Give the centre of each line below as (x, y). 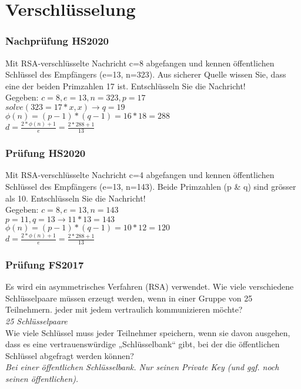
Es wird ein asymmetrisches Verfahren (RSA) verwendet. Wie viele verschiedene (150, 286)
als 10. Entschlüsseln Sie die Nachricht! (76, 198)
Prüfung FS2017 (45, 264)
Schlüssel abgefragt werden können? (70, 355)
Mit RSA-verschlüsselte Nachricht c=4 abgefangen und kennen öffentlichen (140, 175)
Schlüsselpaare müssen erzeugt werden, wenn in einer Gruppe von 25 (129, 298)
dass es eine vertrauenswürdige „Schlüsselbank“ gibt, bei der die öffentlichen (143, 344)
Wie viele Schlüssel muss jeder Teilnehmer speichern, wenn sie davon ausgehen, (148, 332)
